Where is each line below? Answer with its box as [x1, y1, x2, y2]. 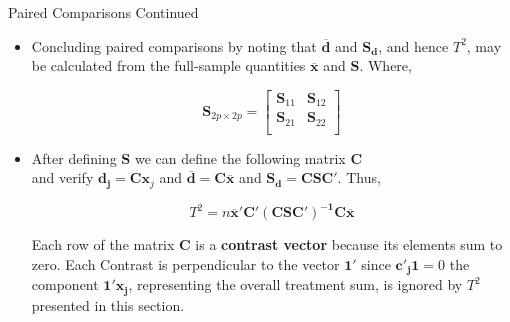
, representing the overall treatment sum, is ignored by [128, 274, 463, 295]
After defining [31, 147, 117, 168]
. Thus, [337, 167, 381, 188]
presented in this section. [31, 294, 185, 315]
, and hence [378, 35, 449, 56]
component [31, 274, 99, 295]
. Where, [359, 55, 412, 76]
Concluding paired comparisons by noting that [31, 35, 317, 56]
